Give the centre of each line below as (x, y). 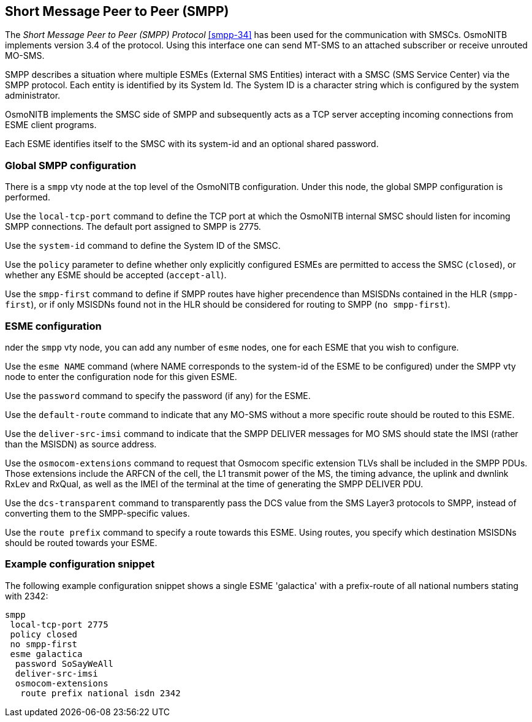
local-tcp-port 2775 (59, 624)
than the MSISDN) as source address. (81, 444)
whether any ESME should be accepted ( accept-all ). (116, 275)
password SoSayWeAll (64, 663)
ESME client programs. (51, 125)
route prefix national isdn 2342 (101, 693)
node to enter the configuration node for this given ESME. (121, 376)
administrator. (33, 96)
